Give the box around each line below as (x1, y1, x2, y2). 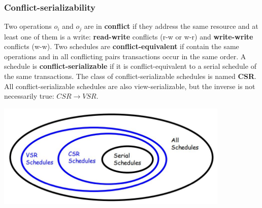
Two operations (4, 21, 52, 31)
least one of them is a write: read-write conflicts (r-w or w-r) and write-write (4, 31, 253, 41)
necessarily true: (4, 91, 54, 101)
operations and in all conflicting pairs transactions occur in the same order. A (4, 51, 246, 61)
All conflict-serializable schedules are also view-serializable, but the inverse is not (4, 80, 255, 91)
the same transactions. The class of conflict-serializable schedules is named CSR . (4, 71, 256, 81)
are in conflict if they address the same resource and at (84, 21, 258, 31)
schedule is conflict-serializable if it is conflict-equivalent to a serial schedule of (4, 61, 256, 71)
